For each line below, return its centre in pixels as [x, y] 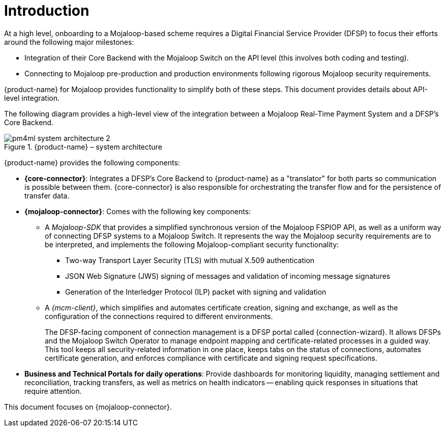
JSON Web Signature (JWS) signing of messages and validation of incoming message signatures [228, 276]
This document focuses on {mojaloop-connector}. [88, 407]
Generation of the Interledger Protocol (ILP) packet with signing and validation [196, 292]
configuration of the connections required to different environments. [159, 316]
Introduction [47, 11]
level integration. [32, 98]
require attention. [53, 391]
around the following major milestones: [69, 42]
